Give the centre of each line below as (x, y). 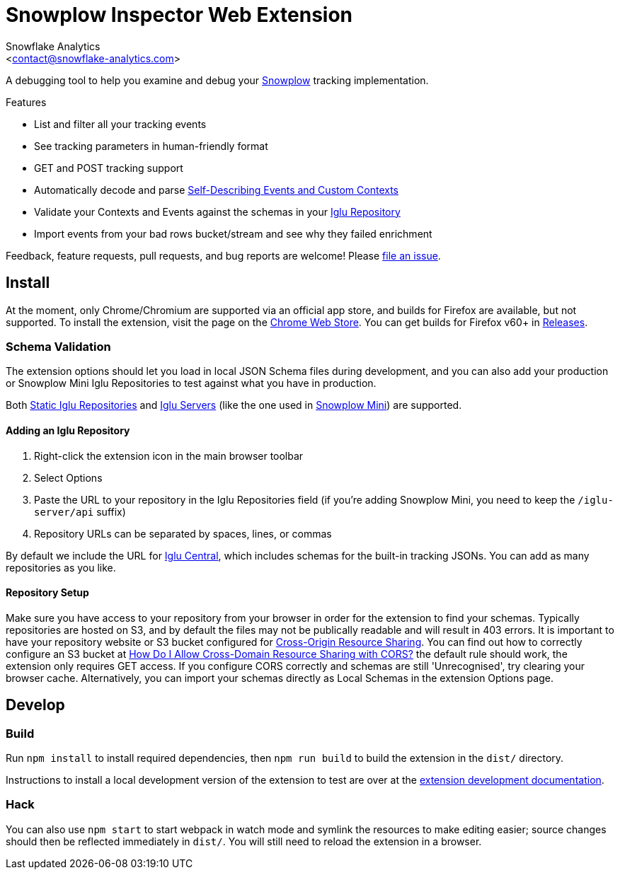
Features (26, 102)
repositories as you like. (61, 567)
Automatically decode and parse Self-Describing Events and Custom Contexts (216, 190)
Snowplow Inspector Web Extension (179, 15)
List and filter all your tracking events (120, 124)
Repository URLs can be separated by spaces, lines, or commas (183, 533)
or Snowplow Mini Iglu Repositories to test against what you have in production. (191, 383)
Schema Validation (58, 346)
